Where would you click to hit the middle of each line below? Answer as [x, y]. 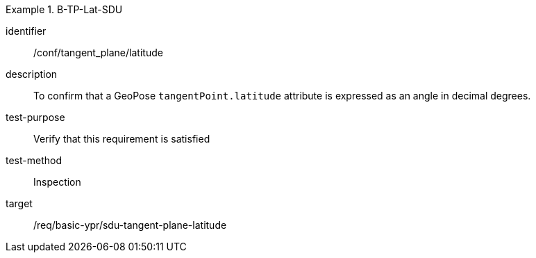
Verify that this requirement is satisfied [122, 139]
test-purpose [35, 117]
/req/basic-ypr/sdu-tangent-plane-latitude [130, 225]
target [19, 203]
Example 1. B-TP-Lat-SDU [64, 9]
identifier [26, 31]
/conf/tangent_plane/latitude [98, 53]
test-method [34, 160]
